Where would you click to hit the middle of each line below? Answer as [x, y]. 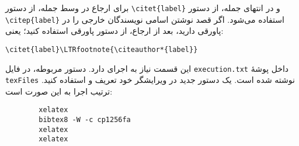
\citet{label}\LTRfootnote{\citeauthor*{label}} [102, 49]
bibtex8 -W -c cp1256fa [85, 120]
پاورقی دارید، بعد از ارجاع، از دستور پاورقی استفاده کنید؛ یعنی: [114, 31]
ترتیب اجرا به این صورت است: [59, 91]
